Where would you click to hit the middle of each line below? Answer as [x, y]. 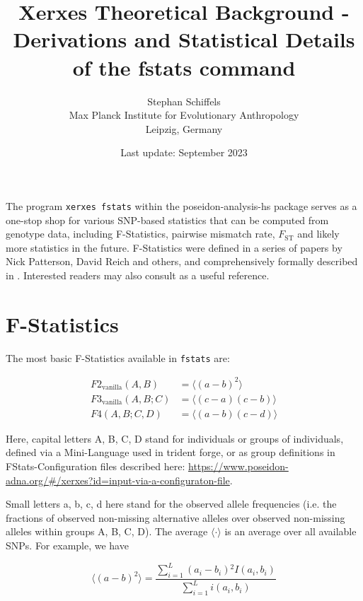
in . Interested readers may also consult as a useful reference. [138, 275]
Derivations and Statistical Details [184, 39]
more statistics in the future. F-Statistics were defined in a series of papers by [174, 247]
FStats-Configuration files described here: [96, 466]
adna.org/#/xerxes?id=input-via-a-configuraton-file [118, 480]
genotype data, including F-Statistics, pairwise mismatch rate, [140, 234]
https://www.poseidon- [238, 466]
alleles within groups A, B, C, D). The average [107, 531]
